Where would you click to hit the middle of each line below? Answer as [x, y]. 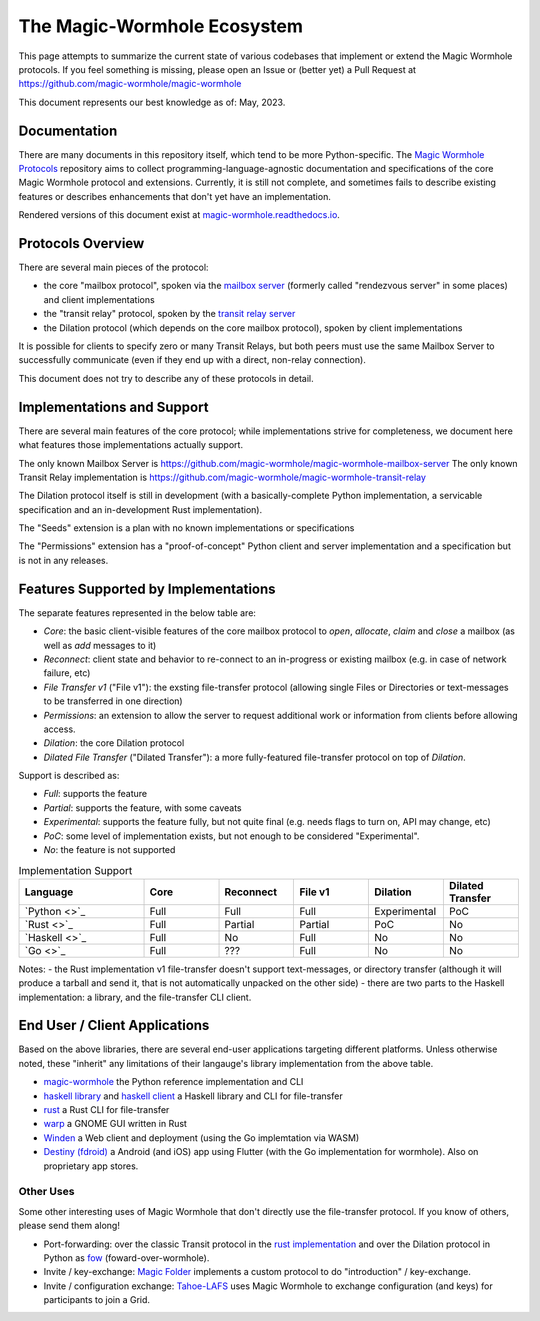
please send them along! [69, 1226]
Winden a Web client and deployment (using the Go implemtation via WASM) [201, 1137]
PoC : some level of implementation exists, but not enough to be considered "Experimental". [231, 836]
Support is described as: [69, 776]
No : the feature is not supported [109, 850]
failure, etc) [67, 673]
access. [59, 729]
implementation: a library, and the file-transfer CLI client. [135, 997]
